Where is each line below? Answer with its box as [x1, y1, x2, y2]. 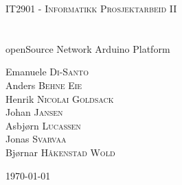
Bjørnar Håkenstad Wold [5, 145, 115, 159]
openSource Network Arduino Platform [5, 41, 170, 56]
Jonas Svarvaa [5, 132, 67, 146]
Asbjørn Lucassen [5, 118, 81, 132]
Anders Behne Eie [5, 77, 82, 92]
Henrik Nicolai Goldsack [5, 91, 114, 106]
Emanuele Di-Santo [5, 64, 89, 79]
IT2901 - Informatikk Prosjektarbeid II [5, 1, 177, 15]
